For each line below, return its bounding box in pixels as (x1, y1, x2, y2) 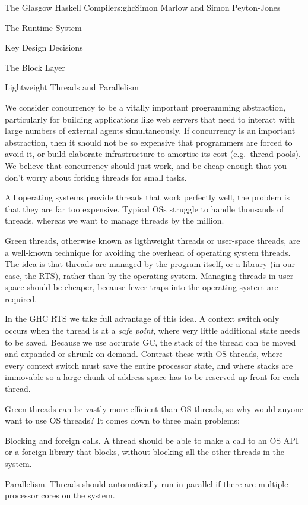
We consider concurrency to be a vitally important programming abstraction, (5, 101, 286, 113)
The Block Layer (5, 61, 65, 73)
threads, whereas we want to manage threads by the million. (5, 214, 224, 227)
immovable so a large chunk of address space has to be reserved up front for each (5, 371, 299, 383)
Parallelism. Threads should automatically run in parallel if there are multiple (5, 477, 288, 490)
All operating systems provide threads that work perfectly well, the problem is (5, 191, 290, 203)
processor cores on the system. (5, 489, 115, 501)
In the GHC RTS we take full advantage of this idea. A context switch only (5, 312, 280, 325)
